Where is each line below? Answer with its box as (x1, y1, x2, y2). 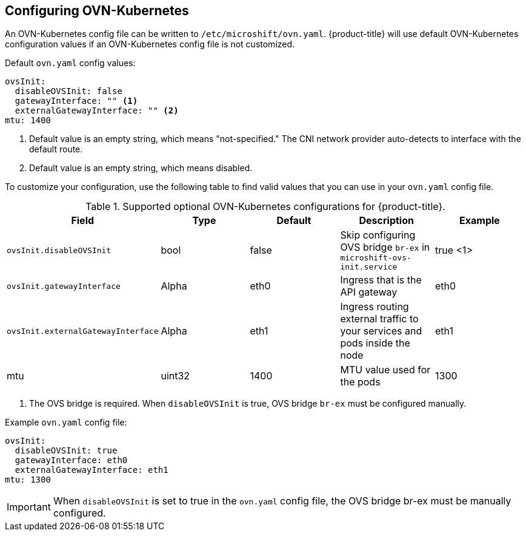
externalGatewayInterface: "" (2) (15, 106, 179, 116)
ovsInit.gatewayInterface (7, 281, 121, 291)
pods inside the (340, 337, 410, 350)
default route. (29, 144, 83, 155)
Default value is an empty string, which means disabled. (29, 163, 253, 174)
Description (359, 214, 414, 227)
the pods (340, 376, 381, 388)
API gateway (340, 286, 398, 299)
